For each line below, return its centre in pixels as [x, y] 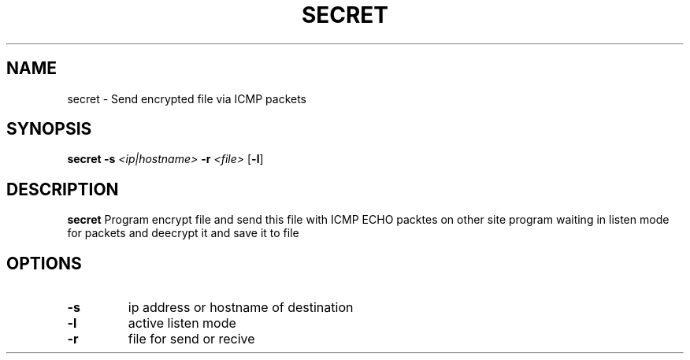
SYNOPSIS [49, 129]
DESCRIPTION [63, 189]
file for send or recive [191, 339]
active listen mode [182, 323]
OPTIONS [44, 263]
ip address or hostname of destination [241, 308]
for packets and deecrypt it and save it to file [183, 233]
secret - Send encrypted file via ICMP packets [187, 98]
